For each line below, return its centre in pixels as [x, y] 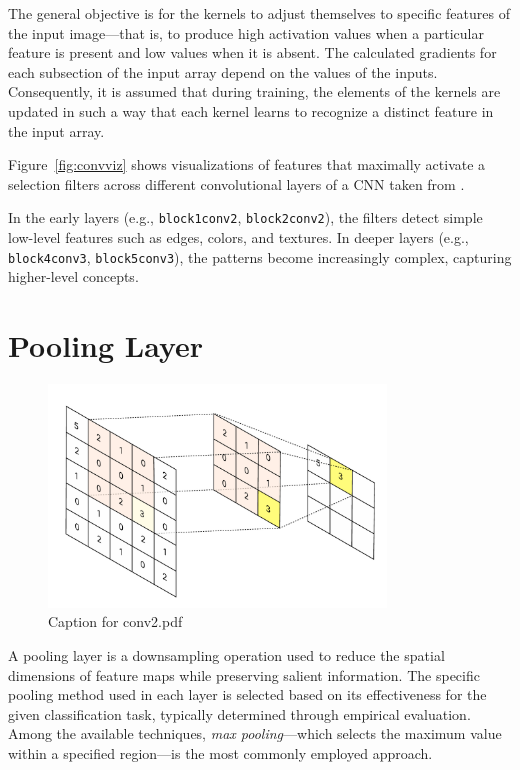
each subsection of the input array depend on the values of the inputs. [223, 71]
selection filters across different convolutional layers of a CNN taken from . [236, 183]
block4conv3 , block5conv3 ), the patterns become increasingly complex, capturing [260, 256]
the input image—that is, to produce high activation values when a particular [246, 32]
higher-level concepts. [73, 276]
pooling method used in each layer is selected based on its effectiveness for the [247, 694]
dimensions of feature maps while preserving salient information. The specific [244, 674]
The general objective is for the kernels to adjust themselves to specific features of [259, 13]
